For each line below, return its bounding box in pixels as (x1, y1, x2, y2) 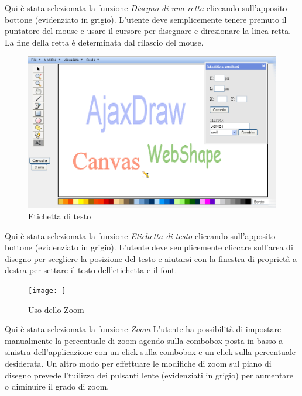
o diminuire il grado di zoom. (5, 380, 109, 392)
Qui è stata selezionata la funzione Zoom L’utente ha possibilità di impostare (5, 323, 282, 335)
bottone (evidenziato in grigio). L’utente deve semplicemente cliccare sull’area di (5, 241, 293, 253)
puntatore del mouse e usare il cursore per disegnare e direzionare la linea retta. (5, 25, 291, 37)
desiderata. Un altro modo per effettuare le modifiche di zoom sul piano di (5, 357, 272, 369)
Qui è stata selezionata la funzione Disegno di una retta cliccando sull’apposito (5, 2, 287, 13)
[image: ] (28, 286, 66, 295)
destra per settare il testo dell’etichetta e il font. (5, 264, 177, 276)
